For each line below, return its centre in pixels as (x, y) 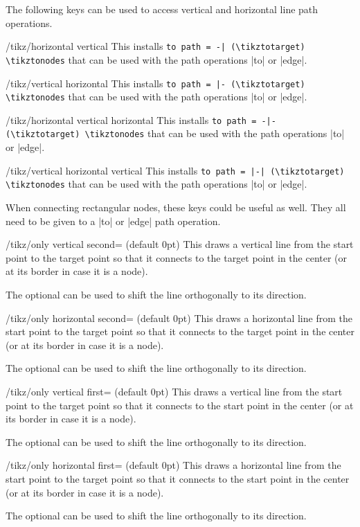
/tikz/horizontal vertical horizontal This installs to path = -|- (141, 119)
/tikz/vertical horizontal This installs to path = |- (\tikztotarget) (155, 83)
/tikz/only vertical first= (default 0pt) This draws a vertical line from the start (174, 391)
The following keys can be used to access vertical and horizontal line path (162, 9)
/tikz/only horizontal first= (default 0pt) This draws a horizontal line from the (173, 465)
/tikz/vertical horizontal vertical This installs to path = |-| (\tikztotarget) (175, 170)
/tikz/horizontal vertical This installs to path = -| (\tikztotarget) (155, 46)
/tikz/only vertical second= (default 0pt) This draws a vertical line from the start (180, 244)
